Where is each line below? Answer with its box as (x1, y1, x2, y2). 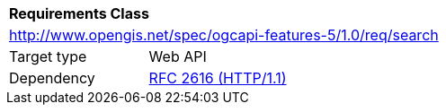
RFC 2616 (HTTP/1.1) (148, 69, 287, 87)
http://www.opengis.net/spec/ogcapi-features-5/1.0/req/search (9, 26, 439, 44)
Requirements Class (9, 4, 149, 22)
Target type (9, 47, 87, 65)
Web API (148, 47, 207, 65)
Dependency (9, 69, 95, 87)
